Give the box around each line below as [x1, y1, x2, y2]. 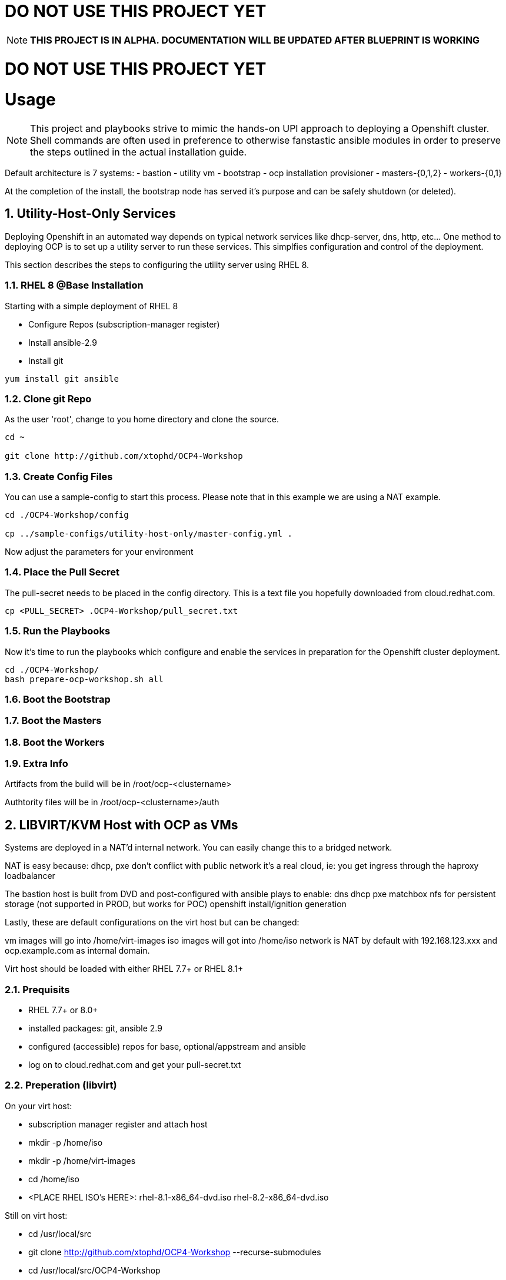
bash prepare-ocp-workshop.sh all [5, 674, 164, 684]
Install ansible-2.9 [28, 337, 97, 348]
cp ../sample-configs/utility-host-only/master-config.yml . [5, 529, 292, 539]
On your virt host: [5, 1100, 72, 1111]
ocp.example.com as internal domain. [5, 945, 150, 956]
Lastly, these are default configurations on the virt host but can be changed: [5, 917, 299, 928]
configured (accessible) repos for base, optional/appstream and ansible [28, 1041, 307, 1052]
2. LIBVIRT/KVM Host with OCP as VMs [5, 817, 238, 832]
